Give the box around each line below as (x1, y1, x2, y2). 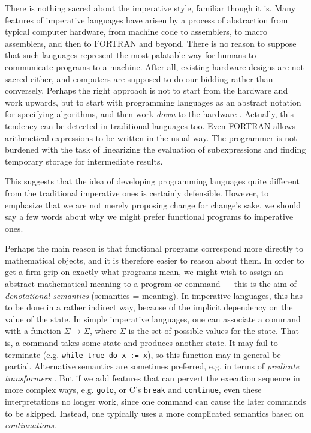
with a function (5, 324, 61, 337)
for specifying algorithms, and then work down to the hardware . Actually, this (5, 107, 294, 120)
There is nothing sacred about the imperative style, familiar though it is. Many (5, 2, 296, 14)
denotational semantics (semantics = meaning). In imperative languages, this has (5, 289, 303, 301)
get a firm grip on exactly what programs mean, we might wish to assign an (5, 265, 283, 278)
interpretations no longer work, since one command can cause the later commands (5, 395, 306, 408)
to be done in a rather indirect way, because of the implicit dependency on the (5, 301, 293, 313)
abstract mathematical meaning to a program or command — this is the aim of (5, 277, 297, 290)
